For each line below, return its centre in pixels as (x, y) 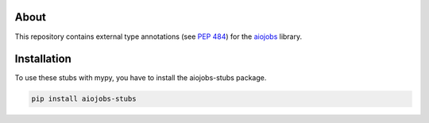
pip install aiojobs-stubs (84, 99)
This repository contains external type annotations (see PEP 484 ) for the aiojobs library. (158, 37)
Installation (43, 59)
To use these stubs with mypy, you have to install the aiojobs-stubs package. (141, 78)
